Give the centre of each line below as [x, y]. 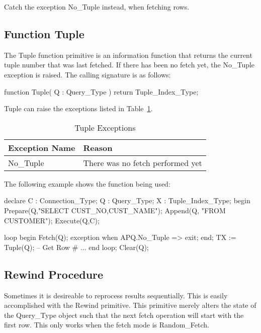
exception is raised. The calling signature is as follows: [88, 74]
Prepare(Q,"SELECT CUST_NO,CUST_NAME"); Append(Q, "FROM [115, 210]
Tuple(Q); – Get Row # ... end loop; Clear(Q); [76, 247]
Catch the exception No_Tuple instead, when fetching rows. [97, 7]
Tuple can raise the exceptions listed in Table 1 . [78, 108]
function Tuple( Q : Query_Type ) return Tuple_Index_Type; [101, 91]
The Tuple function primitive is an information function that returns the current [128, 55]
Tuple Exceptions [105, 127]
